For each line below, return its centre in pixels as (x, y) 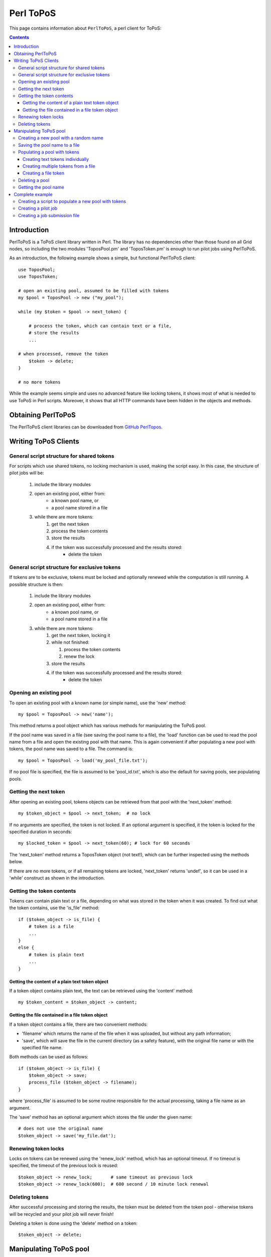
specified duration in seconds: (41, 832)
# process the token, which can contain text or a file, (100, 326)
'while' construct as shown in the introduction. (57, 878)
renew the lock (79, 657)
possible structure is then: (36, 584)
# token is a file (51, 927)
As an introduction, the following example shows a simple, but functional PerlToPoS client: (102, 258)
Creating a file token (44, 173)
